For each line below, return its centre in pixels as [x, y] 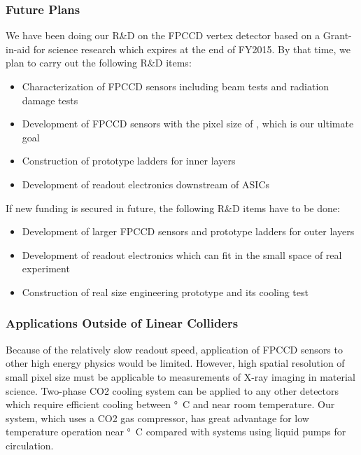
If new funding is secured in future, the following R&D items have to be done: [173, 208]
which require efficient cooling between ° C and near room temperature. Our [170, 404]
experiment [46, 268]
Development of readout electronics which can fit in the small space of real [182, 254]
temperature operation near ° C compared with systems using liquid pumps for [176, 432]
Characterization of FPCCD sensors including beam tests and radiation [176, 86]
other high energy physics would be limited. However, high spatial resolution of [175, 363]
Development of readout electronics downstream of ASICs [146, 184]
